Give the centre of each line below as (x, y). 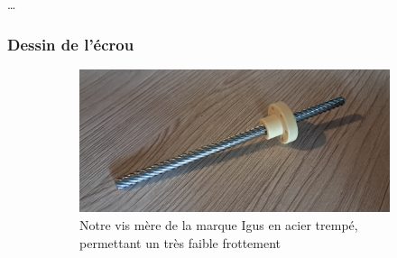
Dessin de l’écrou (71, 44)
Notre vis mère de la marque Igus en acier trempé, (219, 224)
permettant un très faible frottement (180, 242)
